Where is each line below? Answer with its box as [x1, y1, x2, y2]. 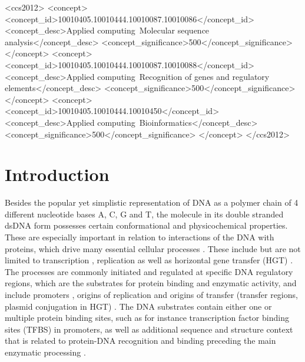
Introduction [5, 162, 110, 186]
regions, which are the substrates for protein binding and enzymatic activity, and [5, 277, 297, 289]
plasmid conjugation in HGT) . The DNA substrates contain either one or [5, 300, 272, 312]
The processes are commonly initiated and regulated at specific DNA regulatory [5, 265, 293, 277]
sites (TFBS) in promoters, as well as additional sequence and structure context [5, 323, 293, 335]
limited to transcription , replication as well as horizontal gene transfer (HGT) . [5, 254, 293, 266]
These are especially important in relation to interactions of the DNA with [5, 231, 274, 243]
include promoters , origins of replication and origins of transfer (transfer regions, [5, 289, 298, 300]
